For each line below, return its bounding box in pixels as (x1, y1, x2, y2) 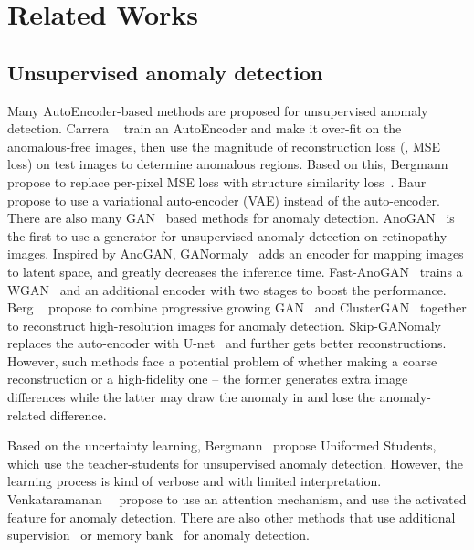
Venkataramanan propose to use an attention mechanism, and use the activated (7, 490, 467, 509)
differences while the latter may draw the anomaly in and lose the (7, 387, 375, 407)
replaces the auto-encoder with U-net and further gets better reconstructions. (7, 333, 447, 353)
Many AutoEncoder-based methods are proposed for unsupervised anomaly (7, 100, 428, 120)
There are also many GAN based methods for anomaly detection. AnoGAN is (7, 208, 455, 227)
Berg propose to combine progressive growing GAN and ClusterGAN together (7, 298, 467, 317)
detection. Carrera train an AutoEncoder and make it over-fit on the (7, 119, 402, 138)
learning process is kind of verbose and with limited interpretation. (7, 471, 382, 491)
